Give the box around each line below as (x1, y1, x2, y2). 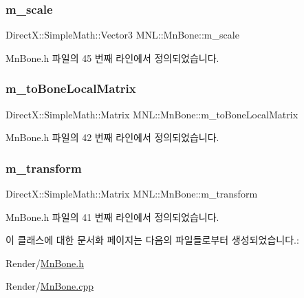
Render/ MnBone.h (6, 255, 85, 270)
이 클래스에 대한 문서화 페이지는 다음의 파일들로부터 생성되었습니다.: (6, 233, 299, 247)
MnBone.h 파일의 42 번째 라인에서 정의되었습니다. (6, 130, 219, 145)
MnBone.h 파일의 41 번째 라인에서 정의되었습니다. (6, 209, 219, 224)
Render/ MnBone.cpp (6, 279, 94, 293)
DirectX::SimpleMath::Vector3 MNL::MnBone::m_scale (6, 28, 239, 42)
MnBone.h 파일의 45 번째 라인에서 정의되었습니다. (6, 50, 219, 65)
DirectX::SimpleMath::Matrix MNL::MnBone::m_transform (6, 187, 258, 201)
